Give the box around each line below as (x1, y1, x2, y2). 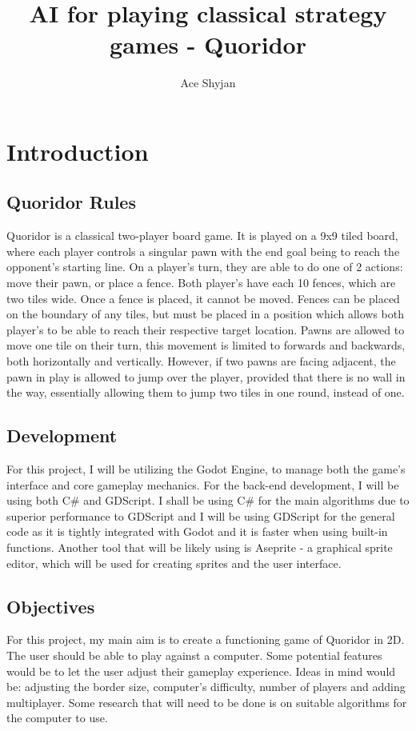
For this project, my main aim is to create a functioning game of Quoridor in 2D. (6, 631, 405, 648)
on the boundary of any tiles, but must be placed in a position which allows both (6, 306, 404, 322)
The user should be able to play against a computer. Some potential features (6, 646, 382, 663)
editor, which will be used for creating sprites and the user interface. (6, 554, 342, 571)
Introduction (6, 134, 149, 167)
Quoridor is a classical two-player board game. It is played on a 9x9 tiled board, (6, 227, 398, 244)
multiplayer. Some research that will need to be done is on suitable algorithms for (6, 693, 407, 710)
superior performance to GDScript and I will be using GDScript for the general (6, 507, 395, 524)
